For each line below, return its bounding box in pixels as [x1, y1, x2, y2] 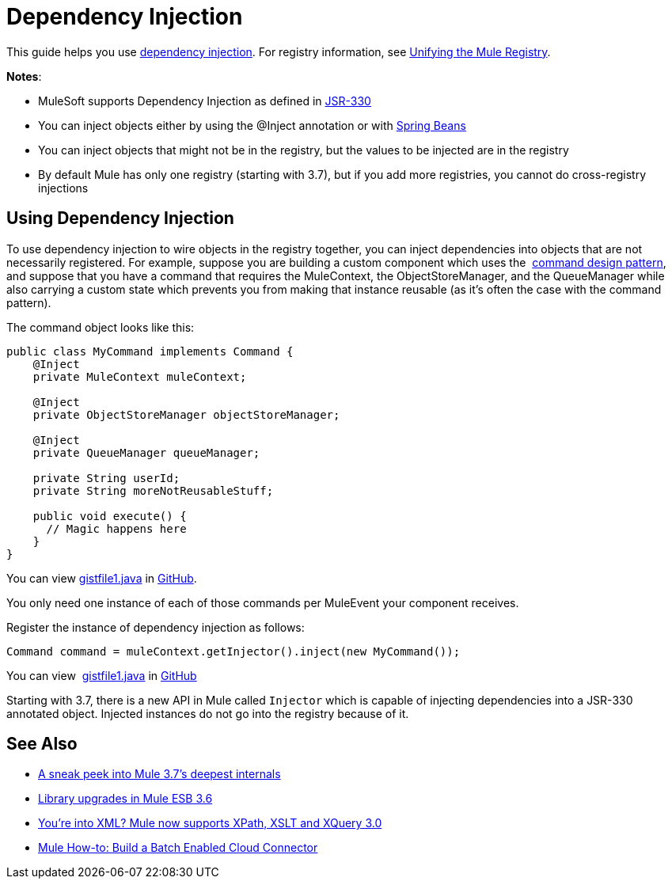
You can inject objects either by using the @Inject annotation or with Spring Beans [38, 118, 466, 132]
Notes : [6, 69, 42, 83]
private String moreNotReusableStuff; [32, 484, 274, 497]
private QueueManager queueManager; [32, 446, 260, 459]
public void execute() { [32, 509, 187, 522]
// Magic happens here [46, 522, 187, 535]
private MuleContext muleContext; [32, 370, 247, 383]
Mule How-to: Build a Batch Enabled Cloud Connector [38, 841, 318, 855]
